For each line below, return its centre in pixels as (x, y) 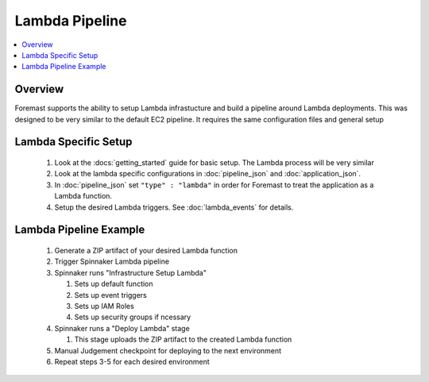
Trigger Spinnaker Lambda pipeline (112, 261)
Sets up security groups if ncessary (133, 317)
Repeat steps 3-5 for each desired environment (132, 361)
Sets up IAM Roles (104, 306)
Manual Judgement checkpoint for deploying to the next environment (168, 350)
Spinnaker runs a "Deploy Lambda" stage (122, 328)
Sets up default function (114, 284)
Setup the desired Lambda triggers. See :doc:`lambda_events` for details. (174, 207)
